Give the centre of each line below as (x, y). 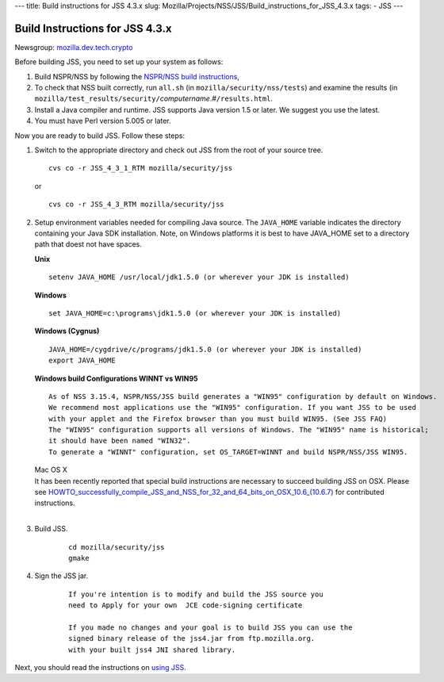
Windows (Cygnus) (67, 331)
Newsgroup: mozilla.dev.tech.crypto (74, 47)
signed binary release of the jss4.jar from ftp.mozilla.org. (192, 639)
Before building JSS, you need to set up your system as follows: (119, 62)
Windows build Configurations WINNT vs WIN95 (116, 378)
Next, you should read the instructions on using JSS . (100, 668)
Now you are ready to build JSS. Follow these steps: (100, 136)
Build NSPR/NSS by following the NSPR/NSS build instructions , (137, 76)
